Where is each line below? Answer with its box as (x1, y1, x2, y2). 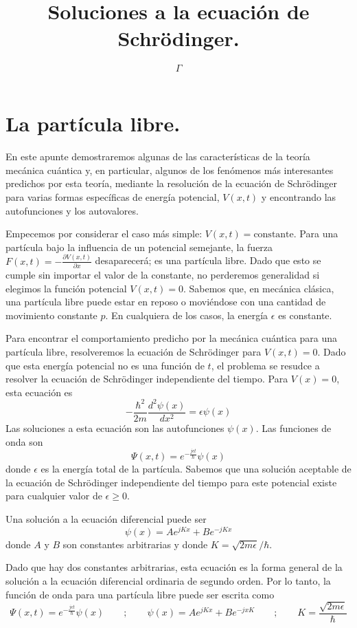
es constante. (278, 307, 332, 322)
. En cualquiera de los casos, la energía (105, 307, 268, 322)
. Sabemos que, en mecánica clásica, (183, 281, 334, 295)
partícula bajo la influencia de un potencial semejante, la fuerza (5, 239, 273, 254)
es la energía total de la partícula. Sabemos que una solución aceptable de (41, 462, 352, 476)
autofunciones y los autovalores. (5, 203, 139, 217)
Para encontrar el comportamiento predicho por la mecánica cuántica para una (5, 331, 338, 345)
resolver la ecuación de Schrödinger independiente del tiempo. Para (5, 371, 288, 386)
